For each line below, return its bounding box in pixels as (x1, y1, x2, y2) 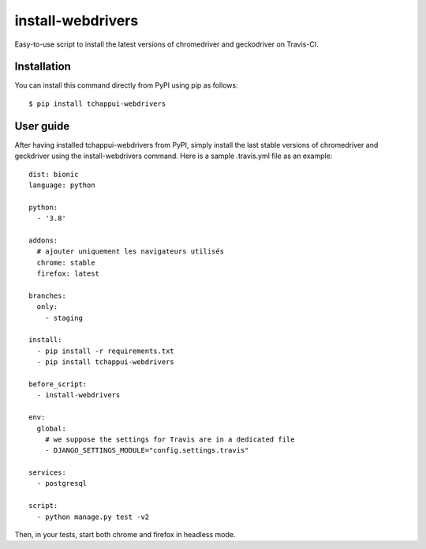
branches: (28, 291, 66, 300)
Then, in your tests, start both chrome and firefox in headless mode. (14, 530, 236, 540)
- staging (44, 313, 83, 322)
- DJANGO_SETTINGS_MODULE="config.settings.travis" (44, 446, 249, 455)
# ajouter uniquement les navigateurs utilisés (36, 247, 225, 256)
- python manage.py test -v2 (36, 512, 150, 521)
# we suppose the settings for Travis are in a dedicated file (44, 434, 295, 444)
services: (28, 468, 66, 477)
